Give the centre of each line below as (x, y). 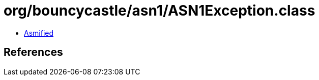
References (33, 52)
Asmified (39, 33)
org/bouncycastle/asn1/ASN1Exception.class (159, 11)
